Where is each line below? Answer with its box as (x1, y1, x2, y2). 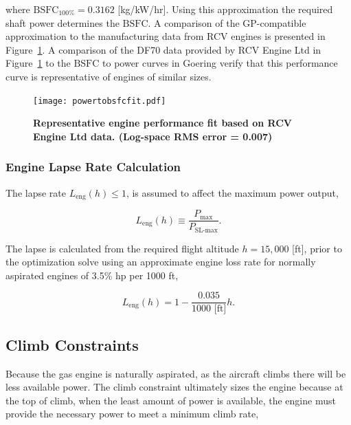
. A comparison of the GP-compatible (148, 15, 306, 30)
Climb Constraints (5, 334, 139, 355)
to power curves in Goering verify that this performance (102, 56, 338, 70)
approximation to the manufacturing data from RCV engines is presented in (5, 29, 326, 43)
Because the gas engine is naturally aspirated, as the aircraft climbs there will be (5, 366, 346, 380)
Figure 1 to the (5, 56, 71, 70)
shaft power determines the (5, 15, 120, 30)
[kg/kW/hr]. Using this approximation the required (117, 2, 333, 16)
